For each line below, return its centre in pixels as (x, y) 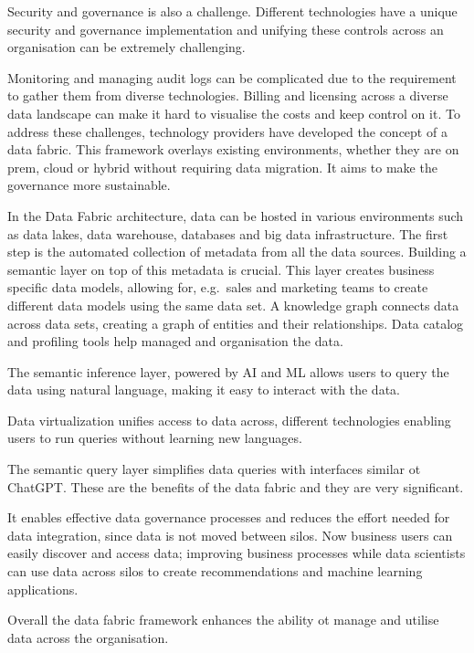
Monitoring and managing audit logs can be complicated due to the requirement (232, 77)
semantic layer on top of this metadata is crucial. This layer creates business (221, 269)
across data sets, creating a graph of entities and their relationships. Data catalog (236, 323)
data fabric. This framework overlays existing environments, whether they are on (233, 149)
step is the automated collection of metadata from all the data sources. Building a (237, 252)
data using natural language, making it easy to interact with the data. (204, 390)
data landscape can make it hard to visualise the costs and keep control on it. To (234, 113)
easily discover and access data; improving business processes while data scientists (237, 553)
